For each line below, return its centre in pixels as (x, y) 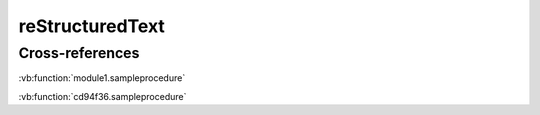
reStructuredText (91, 26)
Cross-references (79, 53)
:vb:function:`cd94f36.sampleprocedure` (102, 96)
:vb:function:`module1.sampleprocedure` (102, 78)
